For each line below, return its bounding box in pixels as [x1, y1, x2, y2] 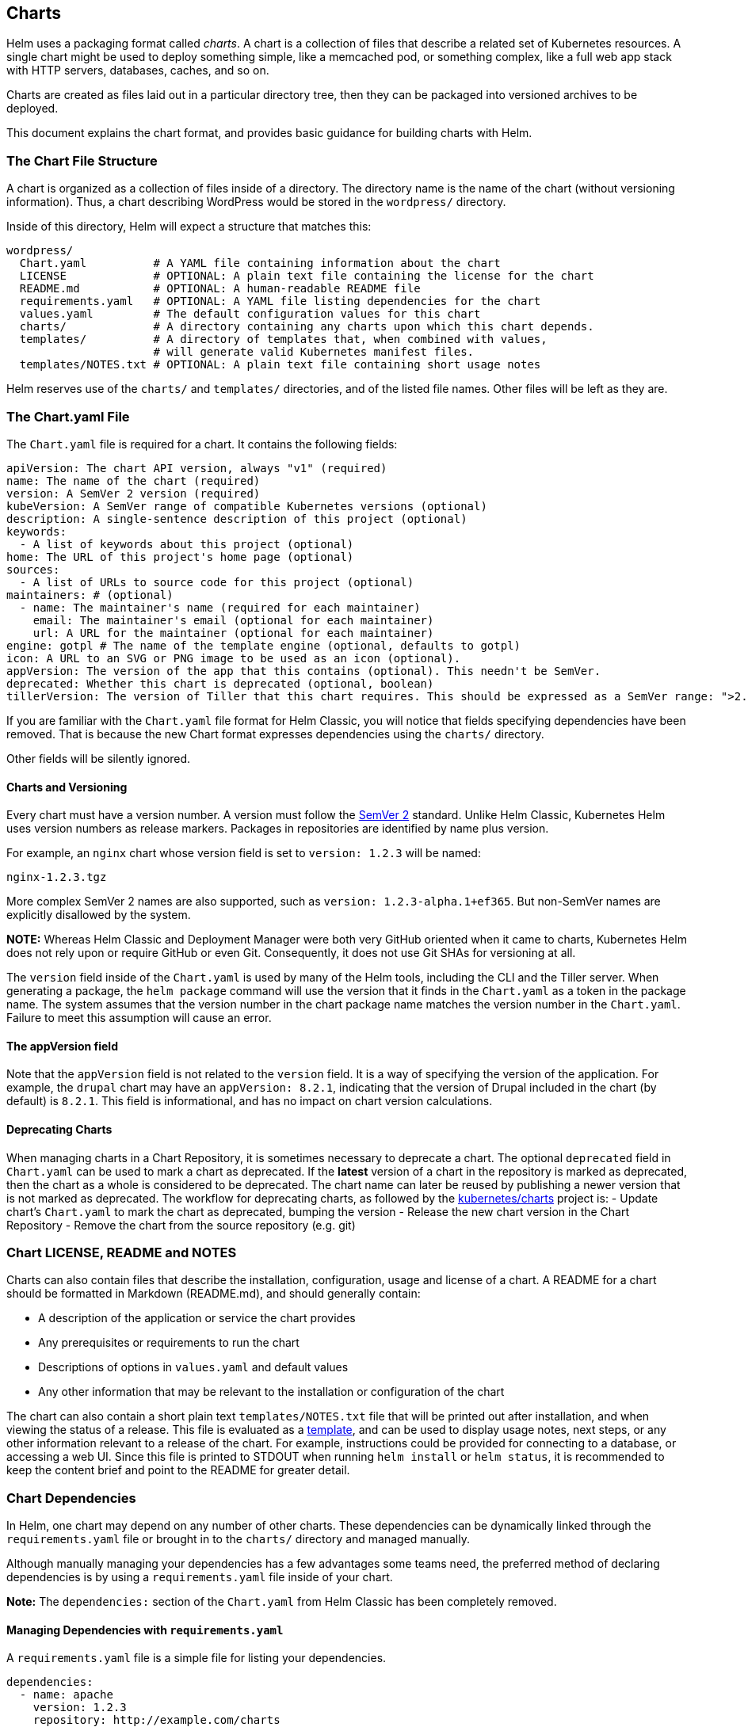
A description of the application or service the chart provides [38, 1311, 356, 1325]
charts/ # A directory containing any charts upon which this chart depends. [19, 320, 594, 334]
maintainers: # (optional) [6, 588, 174, 601]
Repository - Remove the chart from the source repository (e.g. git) [6, 1218, 356, 1232]
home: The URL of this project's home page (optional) [6, 550, 354, 563]
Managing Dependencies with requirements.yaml [6, 1622, 284, 1637]
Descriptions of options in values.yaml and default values [38, 1360, 349, 1374]
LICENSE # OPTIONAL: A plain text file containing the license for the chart [19, 269, 594, 283]
